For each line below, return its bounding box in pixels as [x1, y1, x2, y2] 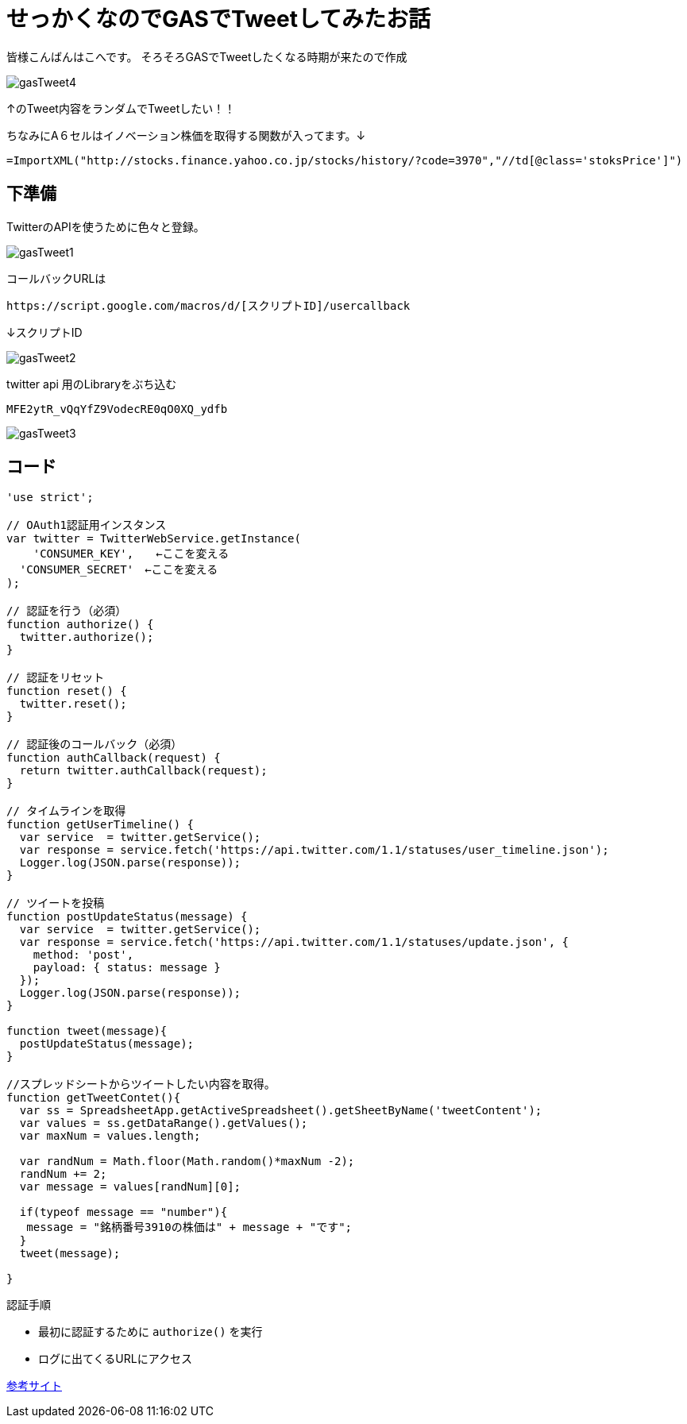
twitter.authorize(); [19, 631, 154, 644]
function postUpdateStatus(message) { [6, 910, 248, 924]
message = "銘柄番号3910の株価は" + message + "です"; [26, 1221, 353, 1234]
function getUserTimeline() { [6, 818, 195, 832]
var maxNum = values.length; [19, 1129, 201, 1143]
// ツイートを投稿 [6, 897, 105, 910]
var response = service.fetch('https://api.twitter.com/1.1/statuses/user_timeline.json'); [19, 843, 609, 857]
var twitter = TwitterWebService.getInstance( [6, 532, 301, 546]
